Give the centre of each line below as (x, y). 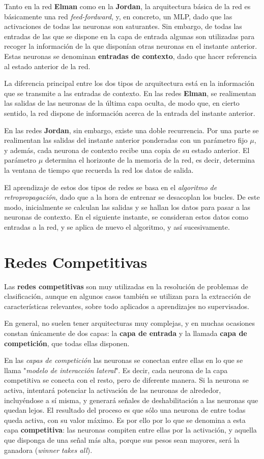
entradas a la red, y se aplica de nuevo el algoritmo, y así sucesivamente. (117, 226)
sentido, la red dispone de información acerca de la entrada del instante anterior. (130, 113)
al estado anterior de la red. (47, 66)
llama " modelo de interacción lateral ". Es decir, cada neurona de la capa (116, 370)
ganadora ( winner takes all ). (48, 450)
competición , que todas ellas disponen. (67, 343)
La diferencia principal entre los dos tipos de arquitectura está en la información (129, 83)
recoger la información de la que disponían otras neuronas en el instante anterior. (131, 46)
